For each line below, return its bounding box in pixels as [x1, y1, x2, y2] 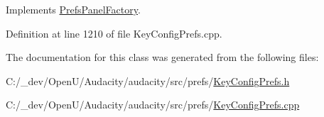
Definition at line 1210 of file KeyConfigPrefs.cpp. [6, 26, 222, 40]
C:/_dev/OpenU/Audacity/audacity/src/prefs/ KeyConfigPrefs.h [6, 73, 290, 88]
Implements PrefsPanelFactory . [6, 2, 141, 16]
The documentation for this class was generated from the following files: [6, 50, 319, 65]
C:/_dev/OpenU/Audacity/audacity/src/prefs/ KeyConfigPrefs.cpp [6, 97, 300, 112]
